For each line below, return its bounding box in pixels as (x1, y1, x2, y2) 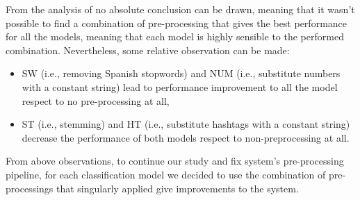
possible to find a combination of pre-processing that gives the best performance (6, 15, 347, 30)
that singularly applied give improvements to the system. (56, 181, 299, 195)
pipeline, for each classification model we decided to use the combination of (6, 167, 326, 181)
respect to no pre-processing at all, (22, 93, 170, 108)
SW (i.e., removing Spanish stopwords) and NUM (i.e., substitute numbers (22, 66, 341, 81)
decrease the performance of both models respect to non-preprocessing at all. (22, 130, 350, 144)
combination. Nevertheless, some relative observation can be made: (6, 42, 290, 57)
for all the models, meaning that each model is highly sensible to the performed (6, 29, 344, 44)
